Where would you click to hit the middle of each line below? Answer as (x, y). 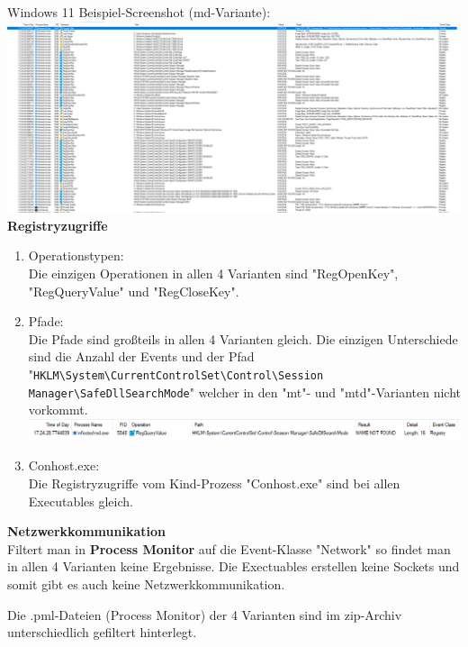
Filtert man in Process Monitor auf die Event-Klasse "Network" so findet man (229, 548)
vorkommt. (58, 410)
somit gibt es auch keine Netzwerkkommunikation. (146, 583)
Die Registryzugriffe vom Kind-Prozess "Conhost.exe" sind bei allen (214, 483)
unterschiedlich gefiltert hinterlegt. (102, 632)
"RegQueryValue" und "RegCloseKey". (134, 291)
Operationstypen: (76, 255)
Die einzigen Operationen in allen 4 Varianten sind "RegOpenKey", (213, 273)
